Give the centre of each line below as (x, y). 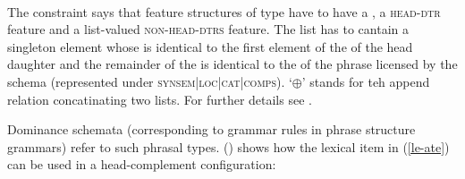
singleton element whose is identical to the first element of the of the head (210, 46)
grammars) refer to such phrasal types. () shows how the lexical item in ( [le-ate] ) (228, 146)
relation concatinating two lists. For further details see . (160, 99)
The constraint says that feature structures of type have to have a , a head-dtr (224, 11)
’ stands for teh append (366, 81)
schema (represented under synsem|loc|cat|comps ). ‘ (150, 81)
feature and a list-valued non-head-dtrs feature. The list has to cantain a (208, 29)
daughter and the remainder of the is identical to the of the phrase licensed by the (232, 64)
